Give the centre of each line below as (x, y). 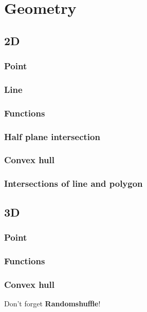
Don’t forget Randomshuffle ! (52, 303)
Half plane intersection (52, 136)
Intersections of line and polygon (73, 183)
